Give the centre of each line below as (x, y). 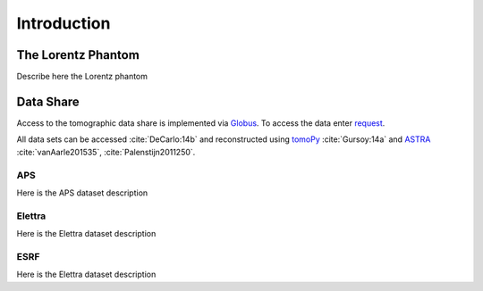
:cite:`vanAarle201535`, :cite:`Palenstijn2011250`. (106, 152)
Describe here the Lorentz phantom (82, 77)
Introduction (64, 23)
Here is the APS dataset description (82, 193)
